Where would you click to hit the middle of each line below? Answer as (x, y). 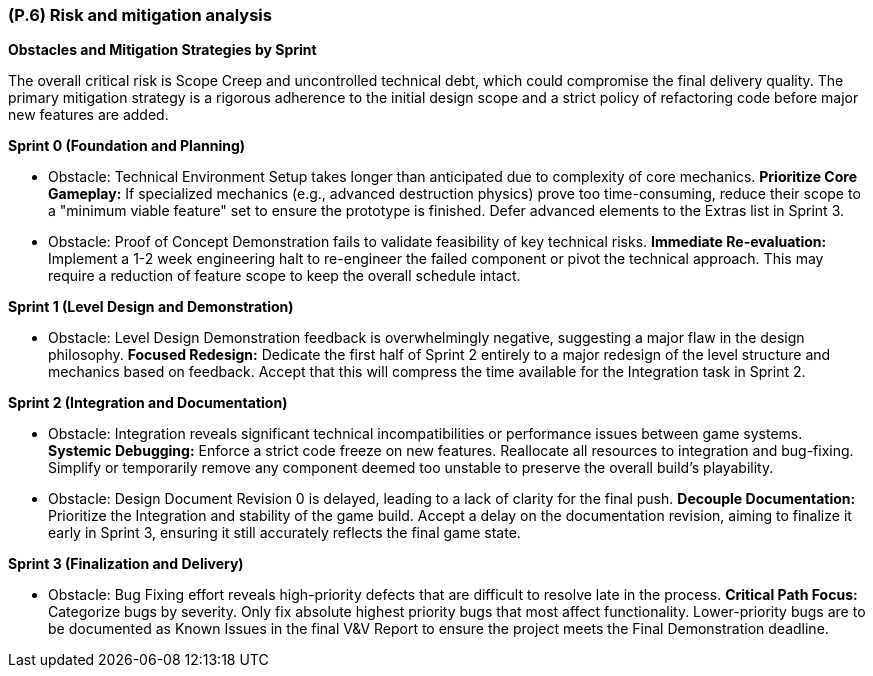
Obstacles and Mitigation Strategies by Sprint (162, 50)
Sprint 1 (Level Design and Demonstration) (151, 307)
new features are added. (88, 115)
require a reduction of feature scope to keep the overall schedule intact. (284, 276)
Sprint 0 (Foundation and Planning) (127, 146)
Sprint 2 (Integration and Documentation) (148, 403)
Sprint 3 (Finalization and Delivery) (126, 564)
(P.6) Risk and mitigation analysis (140, 15)
